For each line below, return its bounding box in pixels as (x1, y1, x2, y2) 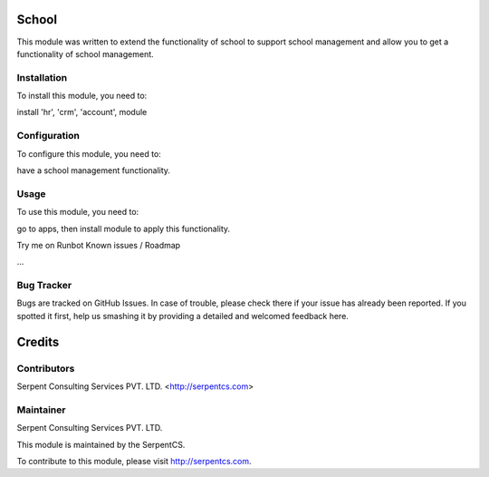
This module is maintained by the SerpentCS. (16, 439, 186, 450)
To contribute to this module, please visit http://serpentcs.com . (16, 455, 253, 466)
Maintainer (16, 404, 66, 416)
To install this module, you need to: (16, 91, 148, 102)
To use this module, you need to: (16, 207, 139, 218)
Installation (16, 71, 68, 83)
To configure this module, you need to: (16, 148, 162, 159)
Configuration (16, 130, 81, 142)
